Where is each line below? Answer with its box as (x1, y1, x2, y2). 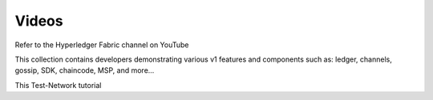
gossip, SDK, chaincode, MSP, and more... (14, 66, 155, 75)
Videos (14, 12, 63, 30)
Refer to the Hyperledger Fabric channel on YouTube (14, 40, 189, 50)
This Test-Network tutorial (14, 80, 102, 90)
